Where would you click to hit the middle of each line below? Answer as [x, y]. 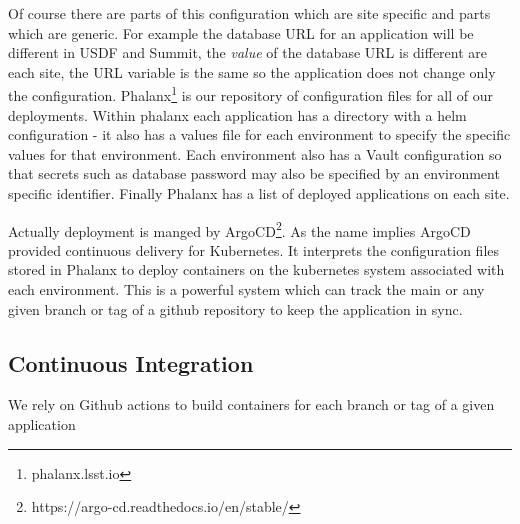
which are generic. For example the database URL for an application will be [241, 32]
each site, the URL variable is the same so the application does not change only [252, 71]
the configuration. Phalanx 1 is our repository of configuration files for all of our [250, 94]
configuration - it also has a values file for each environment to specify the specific [259, 134]
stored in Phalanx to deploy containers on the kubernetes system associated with [256, 269]
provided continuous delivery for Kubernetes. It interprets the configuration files [254, 249]
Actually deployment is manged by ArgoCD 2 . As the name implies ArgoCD [239, 229]
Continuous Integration [131, 362]
